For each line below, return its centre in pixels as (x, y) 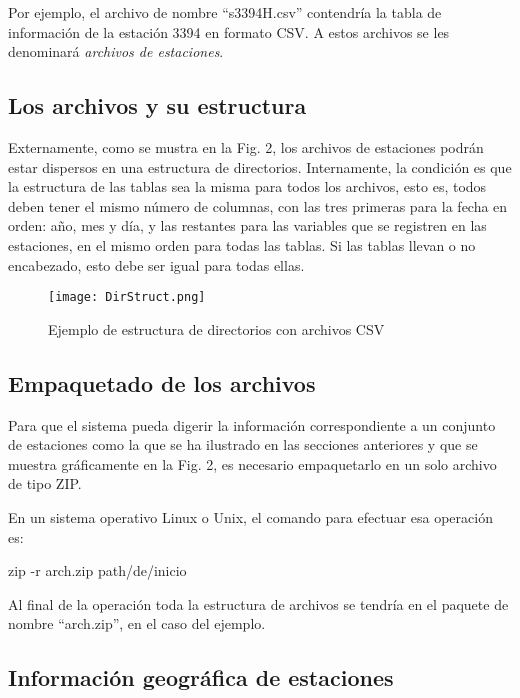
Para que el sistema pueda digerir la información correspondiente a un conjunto (252, 424)
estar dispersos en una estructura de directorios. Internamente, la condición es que (260, 166)
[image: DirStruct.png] (127, 297)
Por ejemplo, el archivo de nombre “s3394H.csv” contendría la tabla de (225, 12)
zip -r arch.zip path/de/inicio (97, 570)
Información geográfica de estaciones (201, 677)
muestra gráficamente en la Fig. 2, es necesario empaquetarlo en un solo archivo (252, 463)
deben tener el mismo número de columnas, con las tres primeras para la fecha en (258, 205)
